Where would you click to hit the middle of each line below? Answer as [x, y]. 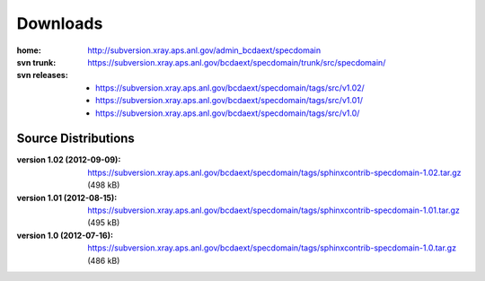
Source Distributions [75, 139]
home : [29, 50]
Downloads [60, 23]
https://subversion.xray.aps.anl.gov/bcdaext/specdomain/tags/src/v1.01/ [229, 101]
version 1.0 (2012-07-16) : [65, 235]
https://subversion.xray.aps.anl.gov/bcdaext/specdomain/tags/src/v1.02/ [230, 88]
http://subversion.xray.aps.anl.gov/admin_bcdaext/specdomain [204, 50]
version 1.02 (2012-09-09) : [69, 160]
